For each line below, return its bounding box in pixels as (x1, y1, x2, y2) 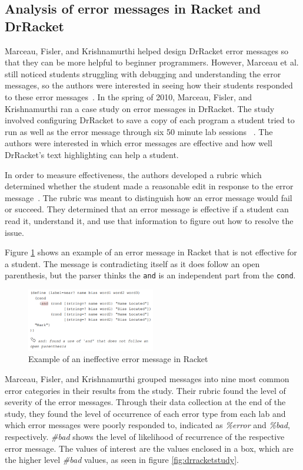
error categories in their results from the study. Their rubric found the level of (5, 384, 286, 396)
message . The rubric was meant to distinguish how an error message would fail (5, 191, 292, 203)
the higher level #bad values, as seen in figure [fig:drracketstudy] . (5, 453, 239, 466)
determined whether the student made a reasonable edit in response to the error (5, 180, 294, 192)
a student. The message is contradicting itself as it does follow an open (5, 257, 260, 269)
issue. (5, 226, 24, 238)
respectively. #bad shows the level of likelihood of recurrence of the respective (5, 430, 285, 442)
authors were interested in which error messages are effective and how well (5, 137, 272, 149)
